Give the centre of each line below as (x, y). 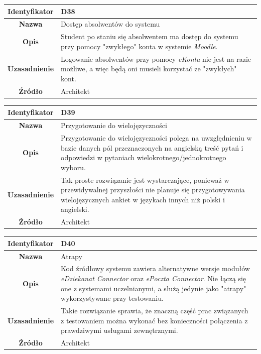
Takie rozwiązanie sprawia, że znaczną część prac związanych (155, 311)
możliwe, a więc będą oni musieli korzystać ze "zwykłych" (149, 69)
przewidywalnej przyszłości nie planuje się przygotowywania (153, 190)
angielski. (75, 209)
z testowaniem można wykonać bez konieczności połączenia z (154, 320)
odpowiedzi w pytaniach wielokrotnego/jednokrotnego (144, 157)
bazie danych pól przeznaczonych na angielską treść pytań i (152, 147)
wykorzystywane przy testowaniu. (112, 298)
